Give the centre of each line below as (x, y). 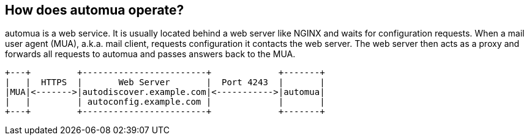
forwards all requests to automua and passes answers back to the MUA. (150, 54)
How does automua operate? (95, 10)
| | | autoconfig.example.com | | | (165, 102)
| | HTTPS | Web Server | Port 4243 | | (165, 82)
